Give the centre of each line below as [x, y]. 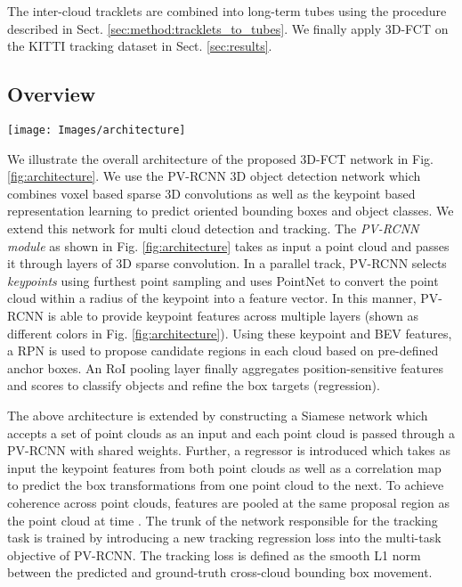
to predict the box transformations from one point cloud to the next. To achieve [226, 485]
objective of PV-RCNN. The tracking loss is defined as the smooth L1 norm [214, 554]
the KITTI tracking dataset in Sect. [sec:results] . [140, 46]
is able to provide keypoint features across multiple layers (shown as [233, 315]
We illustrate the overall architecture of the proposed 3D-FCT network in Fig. [220, 158]
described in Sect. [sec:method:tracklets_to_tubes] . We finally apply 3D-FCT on [228, 28]
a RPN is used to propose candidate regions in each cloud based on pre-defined [223, 351]
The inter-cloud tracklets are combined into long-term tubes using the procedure [227, 11]
